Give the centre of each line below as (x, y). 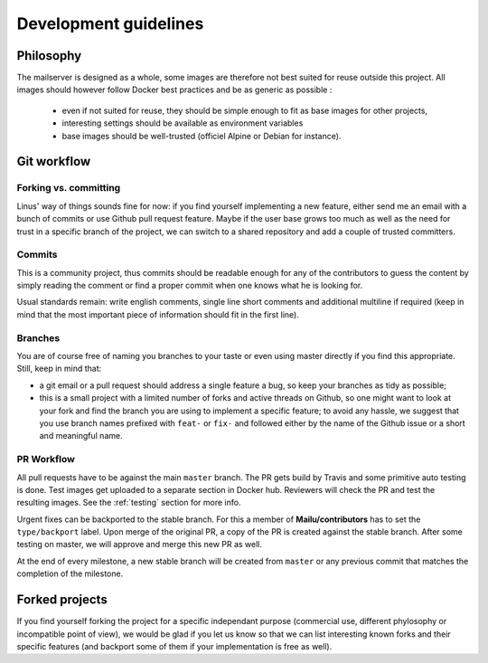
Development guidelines (110, 24)
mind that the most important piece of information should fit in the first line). (158, 314)
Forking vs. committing (69, 188)
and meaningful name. (81, 436)
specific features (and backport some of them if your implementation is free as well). (174, 646)
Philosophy (49, 56)
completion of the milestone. (70, 573)
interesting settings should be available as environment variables (183, 123)
